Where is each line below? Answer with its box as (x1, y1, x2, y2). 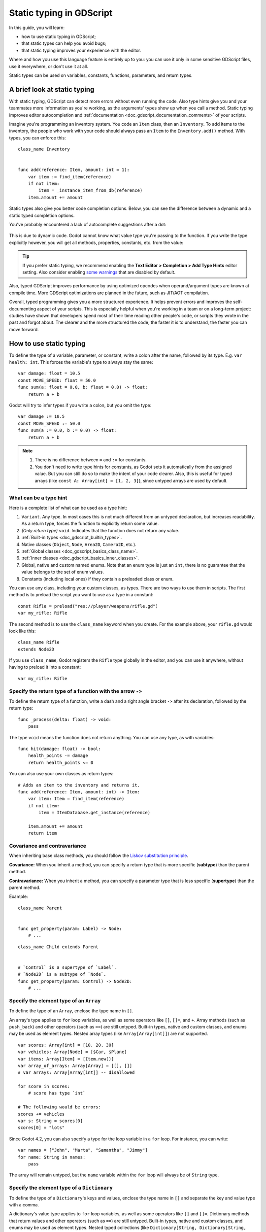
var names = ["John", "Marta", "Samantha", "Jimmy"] (18, 1147, 148, 1153)
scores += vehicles (18, 1111, 65, 1117)
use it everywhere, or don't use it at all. (9, 63, 89, 69)
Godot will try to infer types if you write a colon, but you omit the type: (9, 402, 152, 408)
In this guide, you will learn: (9, 25, 65, 31)
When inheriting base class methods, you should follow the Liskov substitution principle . (9, 853, 188, 858)
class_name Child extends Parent (18, 944, 99, 950)
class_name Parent (18, 905, 63, 911)
